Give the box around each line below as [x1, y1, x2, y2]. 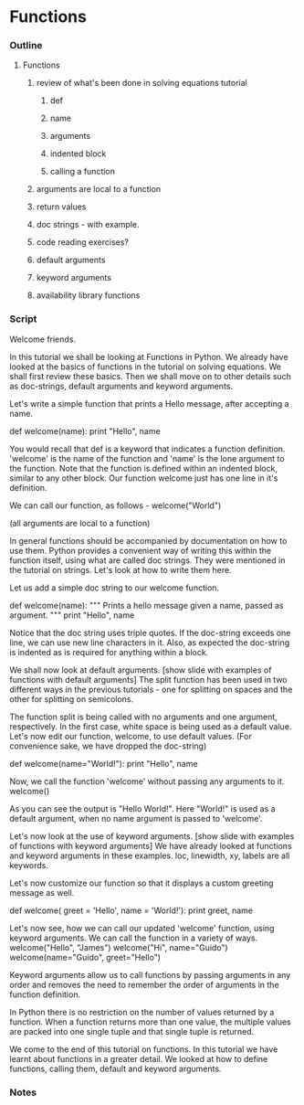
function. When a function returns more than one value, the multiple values [9, 1016, 291, 1027]
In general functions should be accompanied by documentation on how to [9, 535, 288, 546]
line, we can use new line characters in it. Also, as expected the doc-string [9, 637, 290, 648]
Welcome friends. [9, 334, 76, 345]
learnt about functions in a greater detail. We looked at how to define [9, 1053, 268, 1064]
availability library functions [36, 290, 141, 301]
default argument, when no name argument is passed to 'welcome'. [9, 813, 263, 823]
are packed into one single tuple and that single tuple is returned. [9, 1025, 255, 1036]
